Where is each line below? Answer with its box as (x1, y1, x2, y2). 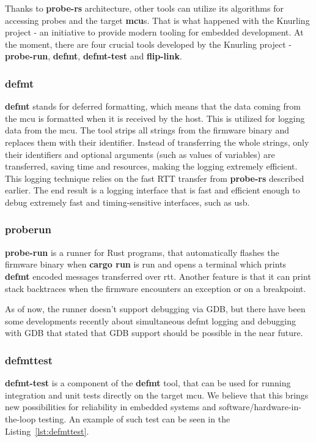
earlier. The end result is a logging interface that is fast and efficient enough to (5, 184, 300, 197)
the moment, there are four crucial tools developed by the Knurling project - (5, 37, 292, 50)
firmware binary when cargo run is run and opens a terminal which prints (5, 258, 287, 271)
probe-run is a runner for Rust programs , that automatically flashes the (5, 245, 279, 258)
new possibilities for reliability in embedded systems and (5, 400, 216, 413)
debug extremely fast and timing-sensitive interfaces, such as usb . (5, 195, 250, 208)
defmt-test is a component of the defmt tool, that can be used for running (5, 376, 291, 389)
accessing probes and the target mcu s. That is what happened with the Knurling (5, 13, 310, 26)
